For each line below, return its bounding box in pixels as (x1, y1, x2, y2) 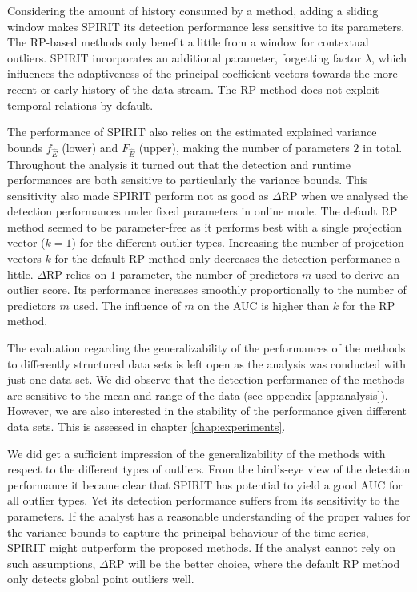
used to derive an (315, 265, 399, 282)
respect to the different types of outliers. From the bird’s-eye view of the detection (7, 461, 411, 477)
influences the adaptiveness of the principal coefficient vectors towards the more (7, 65, 398, 82)
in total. (363, 139, 403, 155)
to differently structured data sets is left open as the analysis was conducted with (7, 355, 407, 372)
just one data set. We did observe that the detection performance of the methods (7, 371, 405, 388)
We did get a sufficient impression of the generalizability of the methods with (7, 445, 386, 461)
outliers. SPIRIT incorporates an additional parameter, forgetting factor (7, 49, 362, 66)
